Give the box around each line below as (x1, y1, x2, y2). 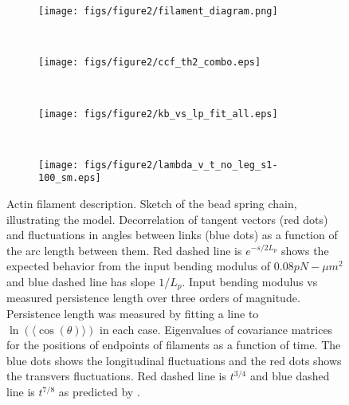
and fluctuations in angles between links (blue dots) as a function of (6, 226, 338, 243)
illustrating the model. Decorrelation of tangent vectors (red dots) (6, 210, 328, 227)
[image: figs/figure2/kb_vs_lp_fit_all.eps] (38, 108, 278, 120)
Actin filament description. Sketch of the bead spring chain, (6, 195, 297, 212)
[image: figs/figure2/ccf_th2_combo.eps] (38, 57, 261, 69)
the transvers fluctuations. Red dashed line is (6, 368, 226, 384)
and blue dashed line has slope (6, 273, 155, 290)
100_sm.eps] (38, 172, 101, 184)
